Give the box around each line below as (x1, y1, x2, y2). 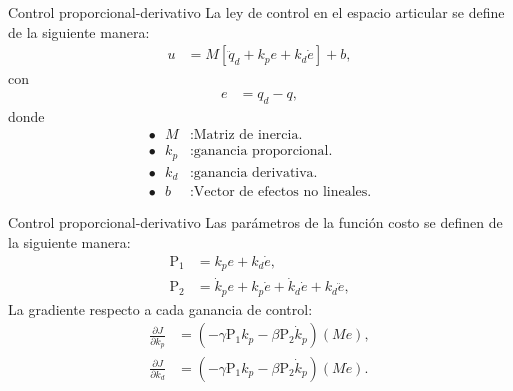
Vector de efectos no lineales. (193, 185, 372, 200)
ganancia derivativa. (193, 165, 318, 180)
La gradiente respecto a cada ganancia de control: (8, 298, 313, 319)
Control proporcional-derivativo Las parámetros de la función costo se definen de (8, 212, 503, 233)
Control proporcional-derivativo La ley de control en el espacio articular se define (8, 2, 505, 22)
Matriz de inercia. (193, 128, 303, 143)
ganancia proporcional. (193, 144, 333, 159)
